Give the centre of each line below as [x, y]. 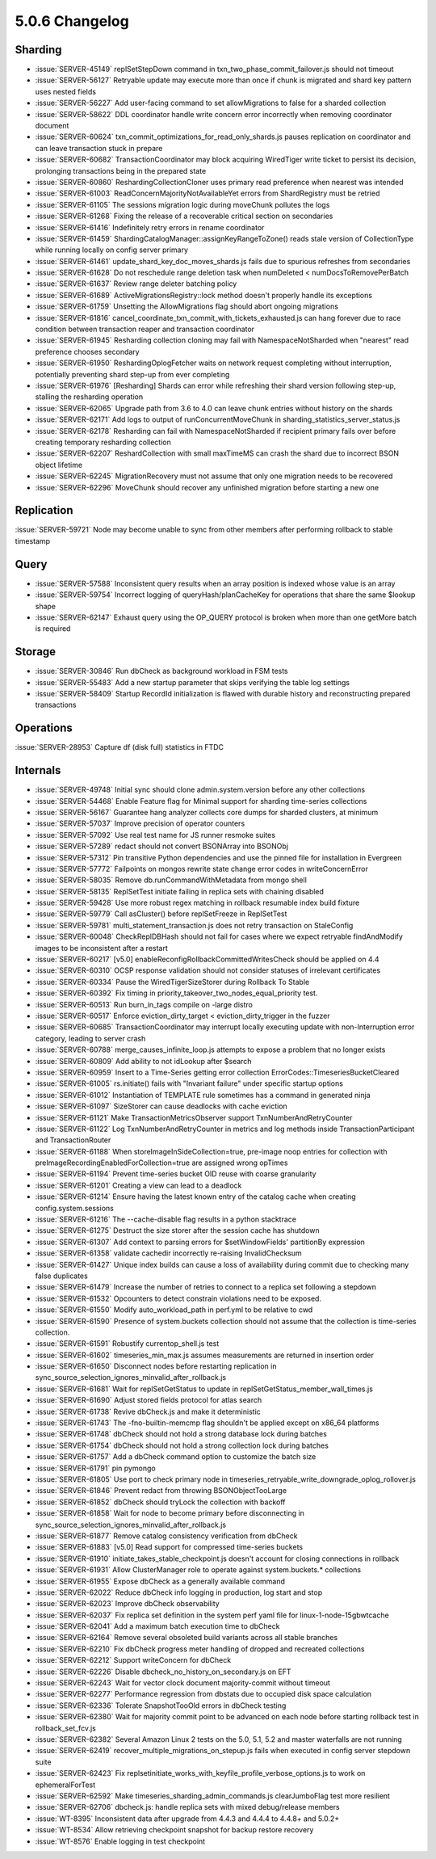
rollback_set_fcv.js [65, 1728]
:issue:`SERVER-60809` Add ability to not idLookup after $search [143, 1061]
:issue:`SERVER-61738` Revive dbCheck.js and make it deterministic [148, 1411]
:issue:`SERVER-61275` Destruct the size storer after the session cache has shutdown [177, 1230]
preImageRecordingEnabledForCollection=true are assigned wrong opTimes [161, 1163]
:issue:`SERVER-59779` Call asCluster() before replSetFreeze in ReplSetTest [161, 914]
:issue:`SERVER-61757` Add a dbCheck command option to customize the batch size [176, 1457]
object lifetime [59, 465]
